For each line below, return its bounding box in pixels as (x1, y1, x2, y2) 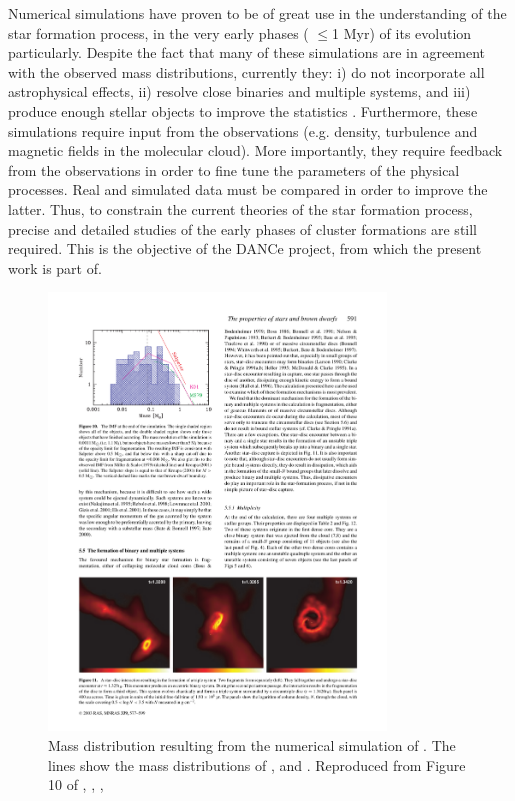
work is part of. (8, 257, 102, 278)
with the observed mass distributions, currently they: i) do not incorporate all (8, 61, 485, 82)
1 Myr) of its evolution (332, 22, 472, 43)
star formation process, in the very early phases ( (8, 22, 309, 43)
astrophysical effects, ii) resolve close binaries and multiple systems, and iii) (8, 81, 471, 102)
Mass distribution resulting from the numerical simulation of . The (48, 735, 456, 755)
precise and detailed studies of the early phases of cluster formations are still (8, 218, 478, 239)
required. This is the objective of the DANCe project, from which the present (8, 238, 482, 259)
